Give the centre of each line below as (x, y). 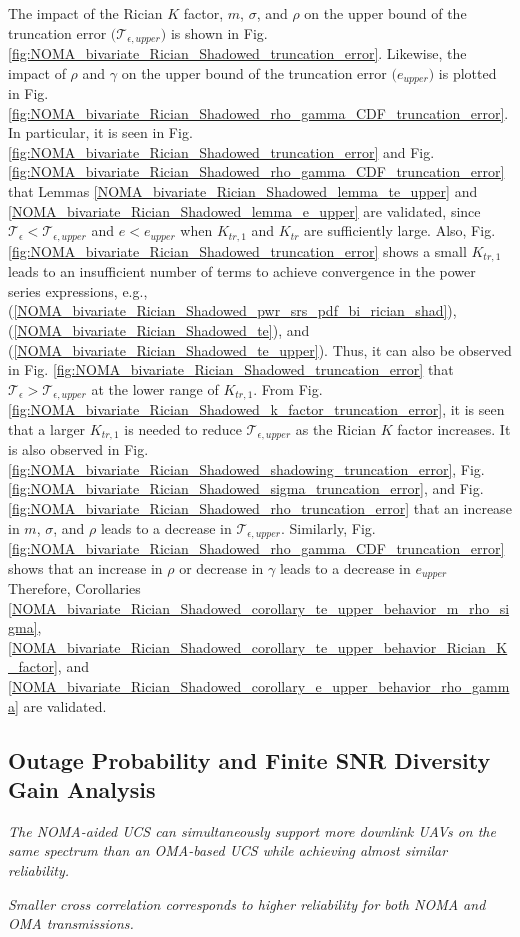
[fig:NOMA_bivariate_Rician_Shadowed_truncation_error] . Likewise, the (237, 53)
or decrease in (221, 567)
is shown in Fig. (219, 32)
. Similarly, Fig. (328, 527)
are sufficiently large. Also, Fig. (400, 230)
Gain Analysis (82, 789)
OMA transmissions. (71, 923)
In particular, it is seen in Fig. (100, 132)
